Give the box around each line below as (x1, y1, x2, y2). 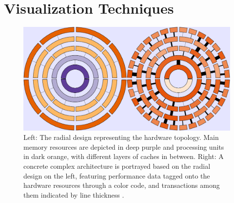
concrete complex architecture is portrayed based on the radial (23, 161, 211, 171)
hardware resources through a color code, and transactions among (23, 180, 220, 190)
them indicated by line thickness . (23, 189, 124, 200)
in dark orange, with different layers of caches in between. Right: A (23, 151, 224, 161)
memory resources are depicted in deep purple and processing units (23, 141, 224, 152)
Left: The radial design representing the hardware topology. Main (23, 132, 219, 142)
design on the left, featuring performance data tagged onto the (23, 170, 210, 180)
